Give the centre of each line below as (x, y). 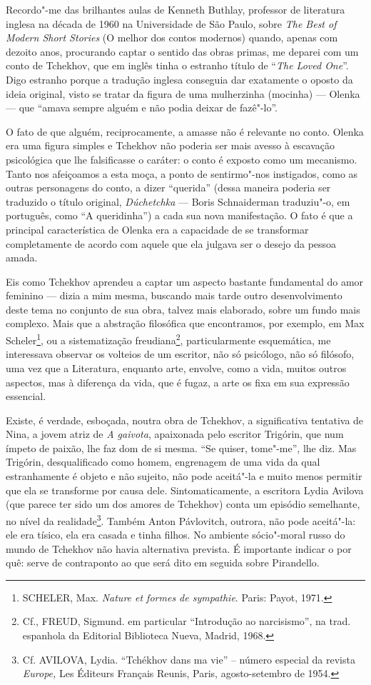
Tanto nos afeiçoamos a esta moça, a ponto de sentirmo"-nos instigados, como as (182, 173)
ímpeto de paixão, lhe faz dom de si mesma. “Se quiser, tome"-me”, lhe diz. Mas (181, 447)
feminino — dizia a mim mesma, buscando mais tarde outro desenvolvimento (174, 295)
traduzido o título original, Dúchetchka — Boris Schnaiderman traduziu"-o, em (178, 201)
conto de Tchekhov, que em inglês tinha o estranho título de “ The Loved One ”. (177, 65)
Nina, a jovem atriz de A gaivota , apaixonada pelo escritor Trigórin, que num (175, 434)
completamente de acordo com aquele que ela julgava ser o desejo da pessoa (171, 243)
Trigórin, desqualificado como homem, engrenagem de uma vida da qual (163, 462)
